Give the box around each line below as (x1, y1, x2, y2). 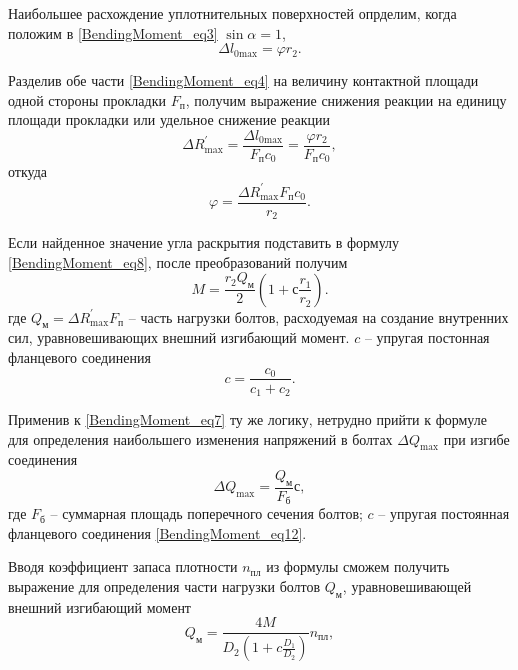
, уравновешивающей (342, 576, 472, 597)
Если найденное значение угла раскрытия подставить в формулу (8, 232, 400, 253)
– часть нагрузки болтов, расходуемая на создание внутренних (128, 306, 509, 327)
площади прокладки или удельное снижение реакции (8, 109, 330, 130)
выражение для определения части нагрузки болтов (8, 576, 321, 597)
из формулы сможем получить (266, 556, 450, 577)
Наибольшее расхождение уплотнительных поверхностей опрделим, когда (8, 3, 457, 23)
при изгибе (443, 428, 510, 449)
